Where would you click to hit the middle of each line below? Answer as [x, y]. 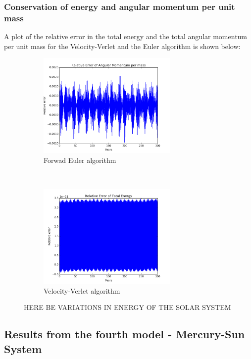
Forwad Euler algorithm [80, 160]
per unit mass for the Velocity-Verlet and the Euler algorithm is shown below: [122, 46]
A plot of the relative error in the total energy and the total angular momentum [126, 36]
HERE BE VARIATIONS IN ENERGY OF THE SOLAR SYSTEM [127, 307]
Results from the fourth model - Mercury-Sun [125, 334]
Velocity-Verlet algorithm [82, 290]
